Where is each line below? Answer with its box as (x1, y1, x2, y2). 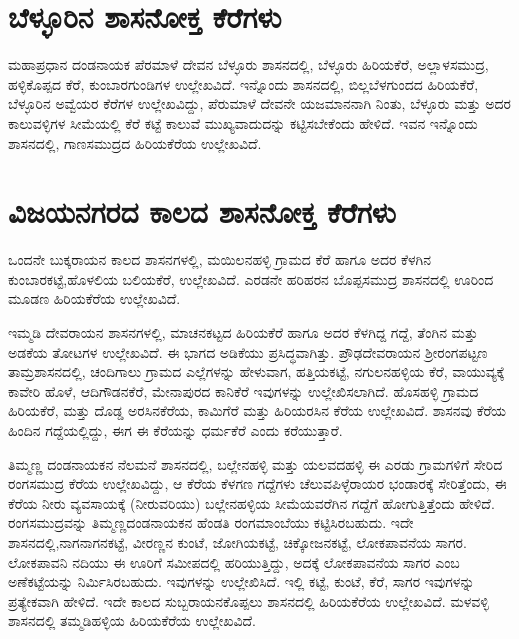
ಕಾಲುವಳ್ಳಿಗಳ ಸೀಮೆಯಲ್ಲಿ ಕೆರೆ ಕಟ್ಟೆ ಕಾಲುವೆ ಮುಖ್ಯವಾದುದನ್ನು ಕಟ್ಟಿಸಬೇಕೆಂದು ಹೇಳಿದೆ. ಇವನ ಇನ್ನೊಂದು (8, 112, 478, 133)
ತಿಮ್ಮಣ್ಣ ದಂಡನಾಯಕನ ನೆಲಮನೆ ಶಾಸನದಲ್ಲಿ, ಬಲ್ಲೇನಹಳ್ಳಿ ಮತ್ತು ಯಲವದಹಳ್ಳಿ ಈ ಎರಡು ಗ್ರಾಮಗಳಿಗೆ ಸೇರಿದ (8, 453, 503, 474)
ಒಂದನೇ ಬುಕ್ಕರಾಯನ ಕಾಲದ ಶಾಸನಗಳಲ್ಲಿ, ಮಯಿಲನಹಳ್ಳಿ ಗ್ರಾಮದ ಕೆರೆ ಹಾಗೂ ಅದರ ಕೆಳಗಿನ (8, 249, 431, 270)
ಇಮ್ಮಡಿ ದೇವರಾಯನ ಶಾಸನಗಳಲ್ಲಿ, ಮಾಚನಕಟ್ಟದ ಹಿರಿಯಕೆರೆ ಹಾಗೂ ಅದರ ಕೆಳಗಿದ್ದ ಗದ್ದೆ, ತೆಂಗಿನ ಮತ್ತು (8, 322, 478, 342)
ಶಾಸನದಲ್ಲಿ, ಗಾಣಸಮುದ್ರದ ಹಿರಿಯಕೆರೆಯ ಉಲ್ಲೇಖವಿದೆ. (8, 132, 262, 153)
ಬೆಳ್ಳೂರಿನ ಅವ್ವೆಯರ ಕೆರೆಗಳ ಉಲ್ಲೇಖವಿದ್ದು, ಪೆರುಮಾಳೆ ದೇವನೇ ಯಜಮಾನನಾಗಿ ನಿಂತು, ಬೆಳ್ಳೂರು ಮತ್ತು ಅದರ (8, 93, 511, 114)
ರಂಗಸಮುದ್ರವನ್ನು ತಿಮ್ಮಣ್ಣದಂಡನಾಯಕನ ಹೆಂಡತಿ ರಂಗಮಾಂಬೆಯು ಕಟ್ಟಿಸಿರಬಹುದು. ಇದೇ (8, 512, 414, 533)
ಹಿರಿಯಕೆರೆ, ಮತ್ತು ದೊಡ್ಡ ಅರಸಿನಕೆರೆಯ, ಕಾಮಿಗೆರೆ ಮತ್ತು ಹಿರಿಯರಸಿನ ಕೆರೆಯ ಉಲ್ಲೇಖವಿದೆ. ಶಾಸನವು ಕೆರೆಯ (8, 400, 507, 421)
